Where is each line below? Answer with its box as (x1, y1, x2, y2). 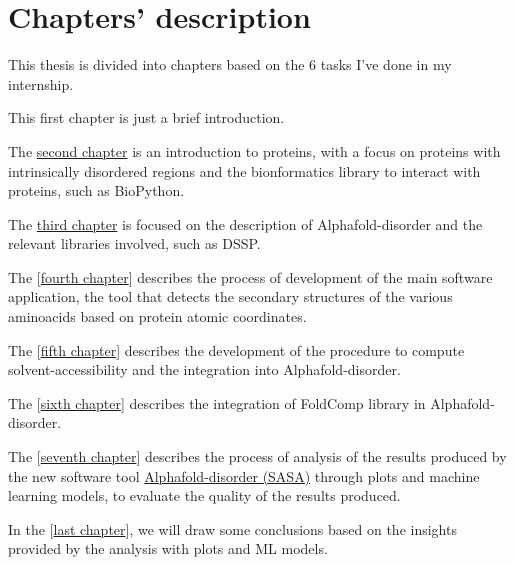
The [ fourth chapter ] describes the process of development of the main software (8, 266, 493, 287)
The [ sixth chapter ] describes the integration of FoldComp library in (8, 392, 426, 413)
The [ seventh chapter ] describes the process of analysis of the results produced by (8, 446, 507, 467)
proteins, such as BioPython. (8, 180, 185, 201)
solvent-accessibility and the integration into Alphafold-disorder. (8, 359, 401, 380)
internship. (8, 73, 74, 94)
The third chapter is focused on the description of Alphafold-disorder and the (8, 213, 483, 234)
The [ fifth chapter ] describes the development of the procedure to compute (8, 339, 465, 360)
